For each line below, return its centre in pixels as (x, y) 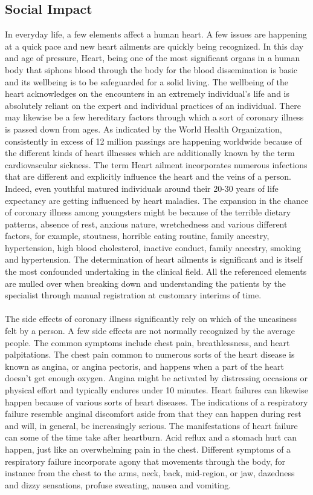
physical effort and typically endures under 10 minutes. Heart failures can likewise (156, 390)
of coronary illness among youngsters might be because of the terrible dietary (148, 212)
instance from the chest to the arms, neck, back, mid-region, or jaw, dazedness (150, 473)
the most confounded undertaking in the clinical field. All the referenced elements (156, 271)
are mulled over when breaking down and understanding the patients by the (146, 283)
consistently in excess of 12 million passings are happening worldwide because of (153, 141)
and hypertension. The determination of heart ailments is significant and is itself (154, 259)
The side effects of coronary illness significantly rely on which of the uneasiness (151, 319)
